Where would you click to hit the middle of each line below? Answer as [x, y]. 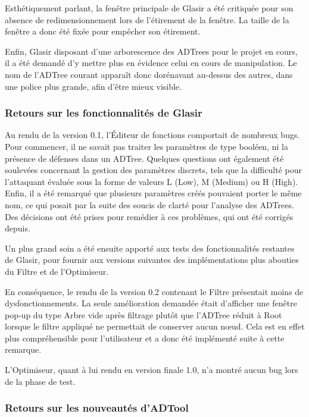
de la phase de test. [40, 381]
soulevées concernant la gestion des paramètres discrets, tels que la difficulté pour [153, 170]
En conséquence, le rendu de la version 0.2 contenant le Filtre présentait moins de [154, 291]
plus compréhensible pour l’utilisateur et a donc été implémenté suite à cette [145, 338]
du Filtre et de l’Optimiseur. [57, 271]
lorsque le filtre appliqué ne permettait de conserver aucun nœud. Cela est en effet [155, 326]
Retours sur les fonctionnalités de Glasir [104, 113]
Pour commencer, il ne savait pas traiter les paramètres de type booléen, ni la [146, 146]
